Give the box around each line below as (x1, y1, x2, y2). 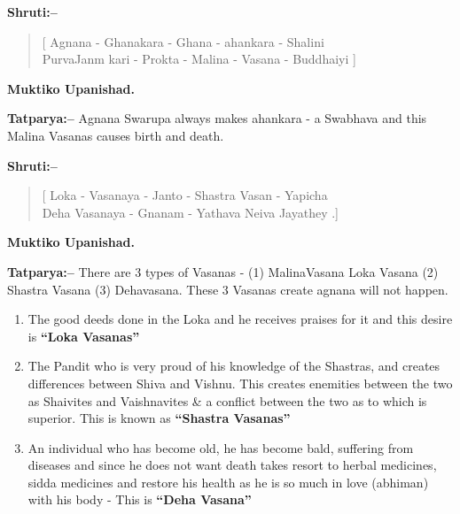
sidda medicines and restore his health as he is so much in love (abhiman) (27, 472, 429, 491)
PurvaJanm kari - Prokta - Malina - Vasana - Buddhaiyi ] (42, 50, 356, 68)
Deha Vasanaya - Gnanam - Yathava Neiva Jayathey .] (42, 203, 339, 221)
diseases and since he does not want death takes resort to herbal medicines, (27, 456, 437, 474)
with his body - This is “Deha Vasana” (27, 490, 252, 509)
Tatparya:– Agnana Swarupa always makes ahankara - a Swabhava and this (7, 109, 427, 127)
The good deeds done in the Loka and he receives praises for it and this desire (27, 310, 453, 328)
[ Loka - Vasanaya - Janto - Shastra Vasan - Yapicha (42, 186, 328, 204)
